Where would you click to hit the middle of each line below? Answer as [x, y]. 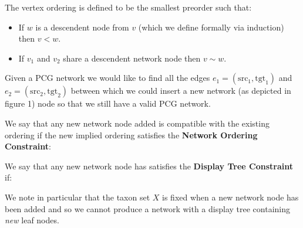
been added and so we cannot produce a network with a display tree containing [147, 208]
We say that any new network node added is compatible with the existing [137, 123]
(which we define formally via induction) [211, 27]
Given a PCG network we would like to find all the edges [107, 78]
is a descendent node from [82, 27]
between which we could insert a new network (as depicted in [181, 91]
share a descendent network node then [132, 58]
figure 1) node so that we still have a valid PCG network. [108, 103]
